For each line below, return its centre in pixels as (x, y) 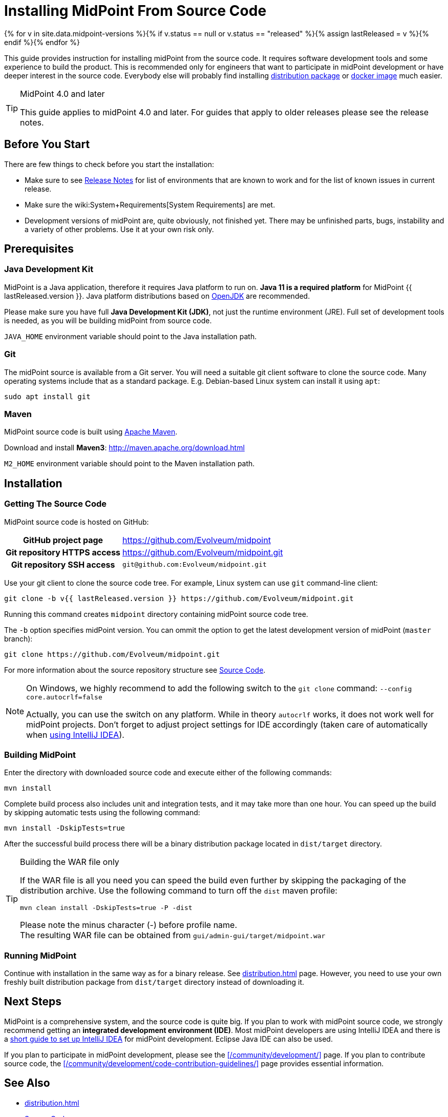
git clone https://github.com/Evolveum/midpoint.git (112, 654)
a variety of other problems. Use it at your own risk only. (119, 229)
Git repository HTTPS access (63, 552)
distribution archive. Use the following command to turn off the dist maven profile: (179, 891)
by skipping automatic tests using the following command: (102, 813)
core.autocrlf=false (64, 697)
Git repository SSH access (63, 564)
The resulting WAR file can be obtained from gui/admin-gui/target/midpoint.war (173, 935)
